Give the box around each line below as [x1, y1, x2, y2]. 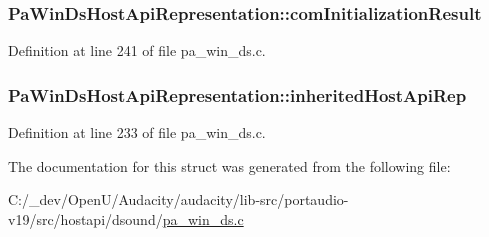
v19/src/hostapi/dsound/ [8, 208, 163, 229]
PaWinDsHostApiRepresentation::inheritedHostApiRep [8, 82, 467, 107]
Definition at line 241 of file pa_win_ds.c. [8, 40, 266, 61]
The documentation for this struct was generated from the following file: [8, 155, 451, 176]
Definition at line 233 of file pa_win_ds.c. [8, 122, 266, 143]
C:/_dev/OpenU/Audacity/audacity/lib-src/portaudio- [8, 189, 349, 210]
